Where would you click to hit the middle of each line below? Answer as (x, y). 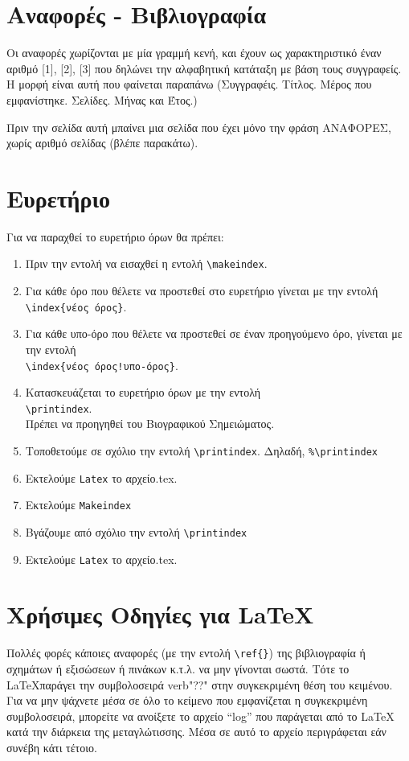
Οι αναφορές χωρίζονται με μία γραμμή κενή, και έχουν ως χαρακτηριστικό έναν (194, 53)
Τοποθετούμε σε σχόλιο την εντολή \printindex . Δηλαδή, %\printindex (201, 450)
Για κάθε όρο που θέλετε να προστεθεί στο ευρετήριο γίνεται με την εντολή (202, 291)
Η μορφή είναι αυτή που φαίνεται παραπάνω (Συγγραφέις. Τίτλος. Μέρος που (189, 84)
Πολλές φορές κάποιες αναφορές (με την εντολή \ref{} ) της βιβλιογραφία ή (186, 653)
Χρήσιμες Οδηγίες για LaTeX (160, 614)
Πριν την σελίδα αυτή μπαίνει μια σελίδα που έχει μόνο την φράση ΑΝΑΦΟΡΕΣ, (199, 127)
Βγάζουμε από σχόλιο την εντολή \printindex (136, 531)
